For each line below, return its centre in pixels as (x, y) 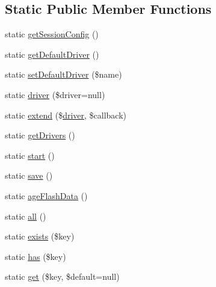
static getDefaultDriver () (52, 54)
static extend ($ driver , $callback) (66, 115)
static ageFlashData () (46, 195)
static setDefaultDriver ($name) (63, 74)
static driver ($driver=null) (55, 94)
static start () (30, 155)
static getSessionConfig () (52, 34)
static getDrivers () (40, 135)
